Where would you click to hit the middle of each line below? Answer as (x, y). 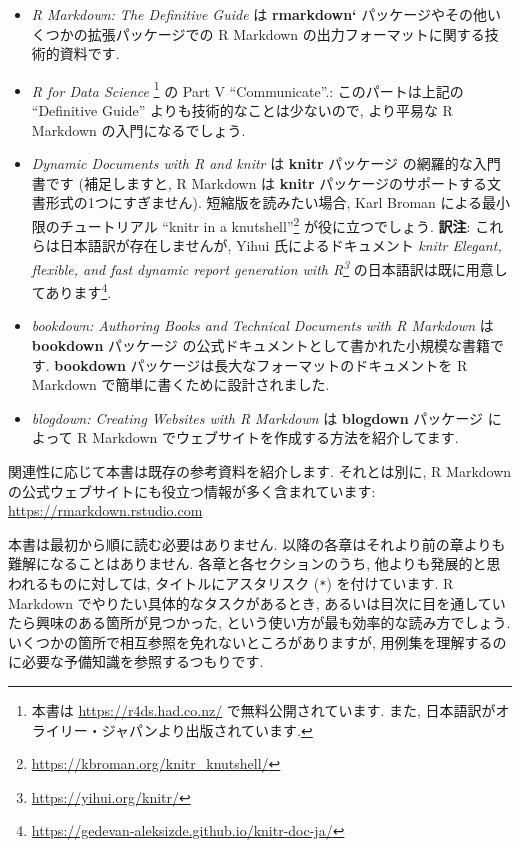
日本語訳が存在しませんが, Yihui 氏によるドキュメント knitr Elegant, (280, 245)
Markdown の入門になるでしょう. (138, 129)
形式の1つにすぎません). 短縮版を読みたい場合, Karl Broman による (264, 202)
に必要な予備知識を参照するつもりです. (136, 661)
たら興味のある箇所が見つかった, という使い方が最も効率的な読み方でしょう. (259, 622)
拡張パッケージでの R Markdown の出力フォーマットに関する (286, 33)
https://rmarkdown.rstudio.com (105, 510)
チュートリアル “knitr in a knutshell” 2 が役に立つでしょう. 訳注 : (265, 224)
